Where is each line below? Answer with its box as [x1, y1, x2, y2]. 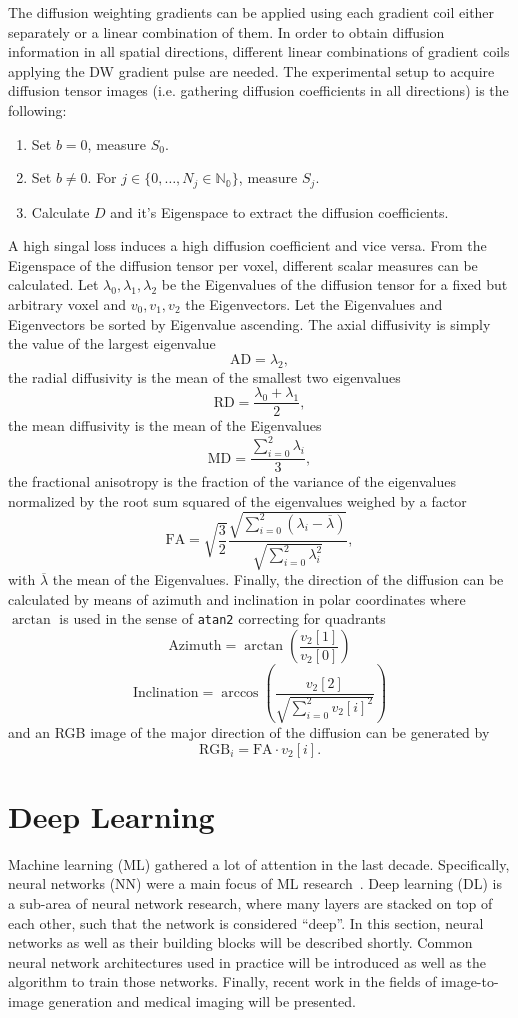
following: [8, 99, 67, 120]
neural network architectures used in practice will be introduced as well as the [8, 951, 487, 972]
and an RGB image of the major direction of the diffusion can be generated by [8, 722, 490, 743]
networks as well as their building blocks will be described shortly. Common [8, 932, 473, 953]
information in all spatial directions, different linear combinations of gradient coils [8, 41, 510, 62]
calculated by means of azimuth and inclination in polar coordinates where [8, 588, 466, 609]
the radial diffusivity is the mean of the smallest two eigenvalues [8, 366, 401, 387]
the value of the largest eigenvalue [8, 333, 216, 354]
